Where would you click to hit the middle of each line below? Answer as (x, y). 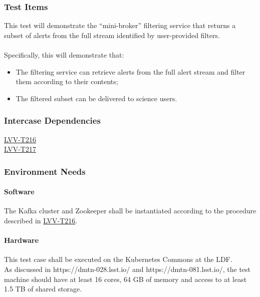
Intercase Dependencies (52, 120)
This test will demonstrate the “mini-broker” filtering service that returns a (120, 25)
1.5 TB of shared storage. (43, 289)
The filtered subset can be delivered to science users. (96, 98)
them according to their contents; (67, 81)
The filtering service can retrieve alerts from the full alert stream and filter (131, 71)
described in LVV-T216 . (41, 221)
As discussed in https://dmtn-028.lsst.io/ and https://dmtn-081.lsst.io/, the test (127, 269)
